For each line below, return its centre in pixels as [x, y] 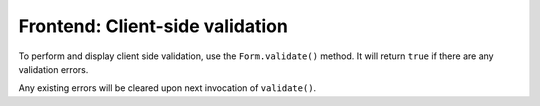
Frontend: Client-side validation [153, 26]
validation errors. [53, 69]
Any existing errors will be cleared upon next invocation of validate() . [167, 88]
